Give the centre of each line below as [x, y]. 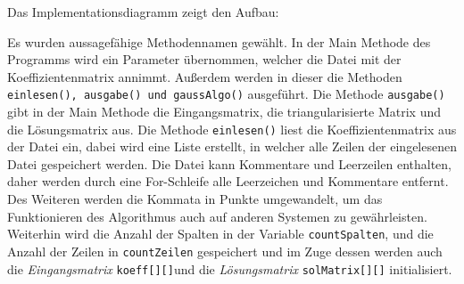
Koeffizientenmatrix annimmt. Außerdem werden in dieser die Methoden [205, 76]
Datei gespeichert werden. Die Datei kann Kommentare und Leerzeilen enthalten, [229, 163]
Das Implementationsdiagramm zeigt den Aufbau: [143, 12]
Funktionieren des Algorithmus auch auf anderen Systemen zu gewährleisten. [217, 216]
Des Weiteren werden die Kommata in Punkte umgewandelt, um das [195, 199]
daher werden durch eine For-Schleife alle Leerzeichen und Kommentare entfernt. [228, 181]
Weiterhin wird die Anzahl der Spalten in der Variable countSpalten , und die [220, 234]
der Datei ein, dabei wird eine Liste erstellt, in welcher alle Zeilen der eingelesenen [232, 146]
